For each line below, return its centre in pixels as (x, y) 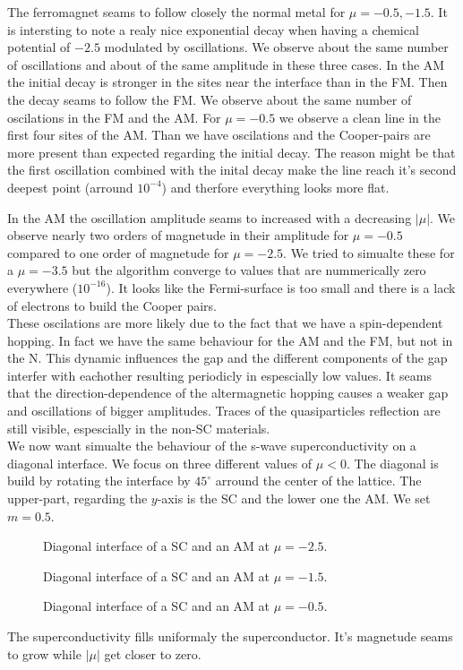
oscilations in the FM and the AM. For (114, 117)
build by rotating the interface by (99, 481)
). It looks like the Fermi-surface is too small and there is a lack (281, 287)
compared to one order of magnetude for (118, 252)
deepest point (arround (70, 187)
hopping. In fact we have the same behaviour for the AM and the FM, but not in (230, 340)
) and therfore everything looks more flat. (275, 187)
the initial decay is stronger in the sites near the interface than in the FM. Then (227, 82)
